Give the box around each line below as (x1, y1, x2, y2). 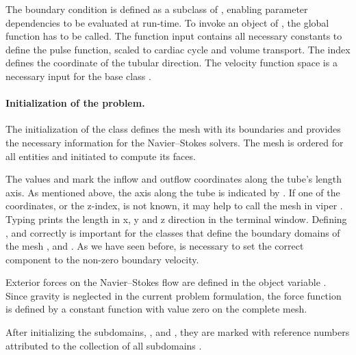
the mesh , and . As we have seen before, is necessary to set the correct (5, 239, 304, 253)
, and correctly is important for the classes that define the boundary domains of (5, 225, 340, 239)
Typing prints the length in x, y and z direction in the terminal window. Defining (5, 211, 347, 226)
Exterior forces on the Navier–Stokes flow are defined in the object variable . (5, 275, 327, 289)
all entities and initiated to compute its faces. (5, 148, 196, 163)
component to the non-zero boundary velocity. (5, 252, 199, 266)
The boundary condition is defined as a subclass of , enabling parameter (5, 2, 308, 16)
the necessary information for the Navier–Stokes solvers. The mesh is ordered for (5, 135, 344, 149)
